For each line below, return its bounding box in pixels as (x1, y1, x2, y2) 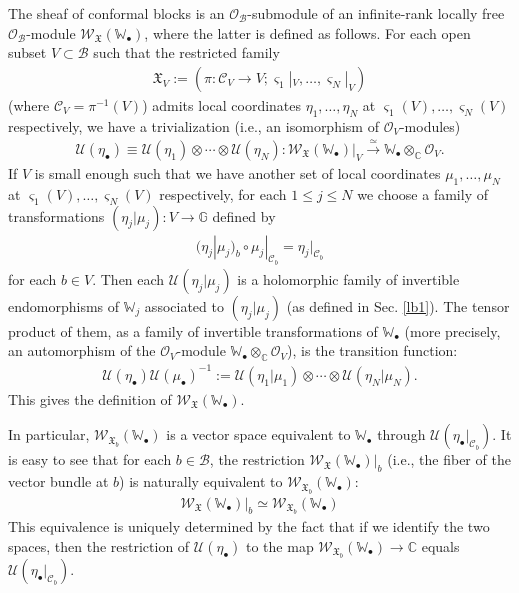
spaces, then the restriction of (8, 536, 190, 556)
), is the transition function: (287, 340, 458, 361)
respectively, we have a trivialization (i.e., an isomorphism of (8, 115, 379, 136)
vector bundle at (8, 471, 109, 492)
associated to (144, 295, 224, 316)
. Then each (92, 268, 165, 289)
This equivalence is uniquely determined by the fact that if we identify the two (8, 516, 490, 537)
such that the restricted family (93, 42, 280, 63)
